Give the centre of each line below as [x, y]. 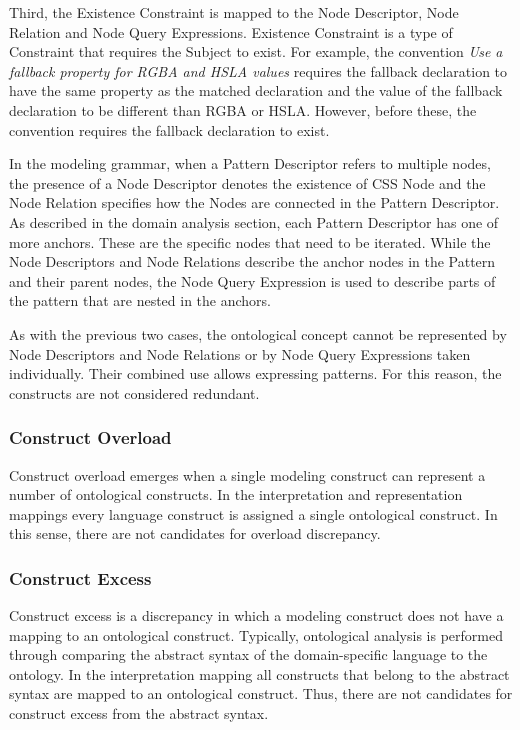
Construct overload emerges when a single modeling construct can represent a [247, 474]
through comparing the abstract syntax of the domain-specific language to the [248, 654]
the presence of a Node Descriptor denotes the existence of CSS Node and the [247, 182]
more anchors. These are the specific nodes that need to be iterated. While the [250, 241]
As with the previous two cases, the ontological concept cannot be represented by [258, 333]
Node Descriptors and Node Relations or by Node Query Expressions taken [240, 353]
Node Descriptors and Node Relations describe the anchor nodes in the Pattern [252, 261]
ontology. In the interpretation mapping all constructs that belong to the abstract [259, 673]
